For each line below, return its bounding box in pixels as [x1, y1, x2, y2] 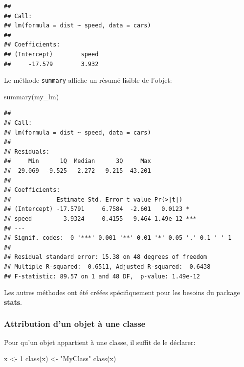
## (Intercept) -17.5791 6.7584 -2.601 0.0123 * [4, 206, 190, 213]
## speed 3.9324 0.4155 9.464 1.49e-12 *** [4, 215, 197, 222]
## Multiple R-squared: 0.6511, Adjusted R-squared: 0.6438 [4, 263, 211, 270]
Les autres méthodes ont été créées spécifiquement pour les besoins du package [4, 287, 240, 298]
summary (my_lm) [4, 91, 59, 101]
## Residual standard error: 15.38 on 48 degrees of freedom [4, 253, 207, 261]
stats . [4, 297, 22, 307]
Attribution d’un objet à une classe [4, 318, 146, 330]
